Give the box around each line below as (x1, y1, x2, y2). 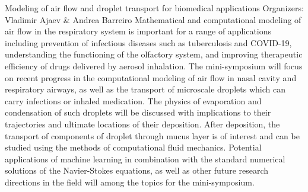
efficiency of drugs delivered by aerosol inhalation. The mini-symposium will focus (5, 59, 303, 72)
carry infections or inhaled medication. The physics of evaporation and (5, 94, 262, 107)
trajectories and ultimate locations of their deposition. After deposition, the (5, 117, 280, 130)
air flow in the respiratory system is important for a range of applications (5, 25, 272, 37)
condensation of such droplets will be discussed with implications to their (5, 106, 271, 119)
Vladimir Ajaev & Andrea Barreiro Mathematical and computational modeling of (5, 13, 301, 25)
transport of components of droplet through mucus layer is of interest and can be (5, 129, 300, 142)
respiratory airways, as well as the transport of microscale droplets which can (5, 83, 285, 95)
